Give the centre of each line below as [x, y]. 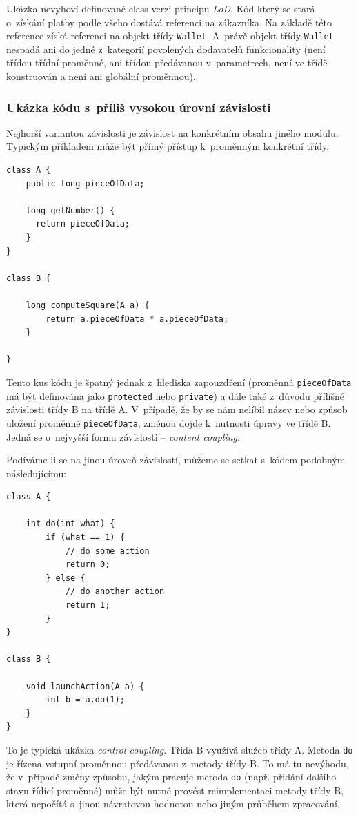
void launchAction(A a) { [85, 686]
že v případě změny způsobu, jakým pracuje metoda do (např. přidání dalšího [171, 777]
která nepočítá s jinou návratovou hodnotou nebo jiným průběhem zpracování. [173, 804]
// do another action [115, 592]
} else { [66, 578]
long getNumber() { [70, 210]
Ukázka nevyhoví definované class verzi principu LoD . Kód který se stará [161, 8]
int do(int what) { [70, 524]
